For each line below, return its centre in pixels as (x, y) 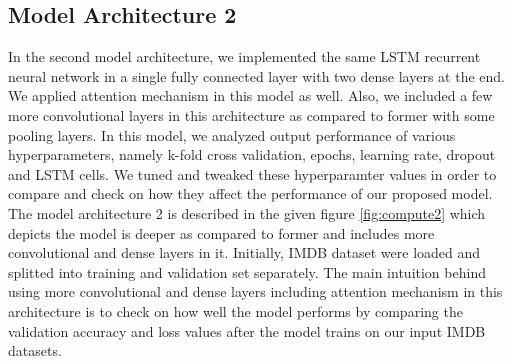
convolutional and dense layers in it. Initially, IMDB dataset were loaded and (244, 252)
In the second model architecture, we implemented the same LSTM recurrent (244, 56)
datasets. (35, 350)
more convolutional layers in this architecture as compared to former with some (251, 114)
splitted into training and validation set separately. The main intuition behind (247, 271)
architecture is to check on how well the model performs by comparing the (235, 310)
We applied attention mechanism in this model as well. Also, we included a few (250, 95)
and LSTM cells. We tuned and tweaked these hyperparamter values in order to (252, 173)
